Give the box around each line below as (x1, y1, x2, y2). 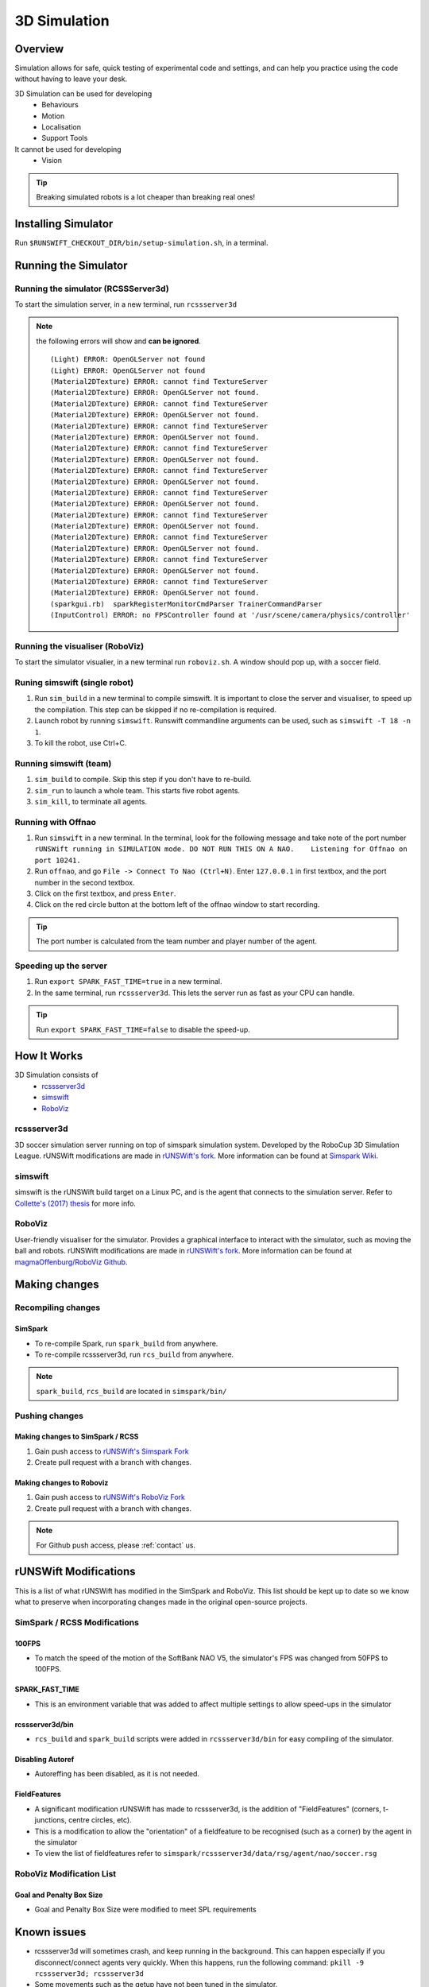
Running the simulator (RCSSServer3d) (14, 283, 170, 294)
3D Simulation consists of (14, 1070, 99, 1080)
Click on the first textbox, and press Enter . (34, 889, 176, 898)
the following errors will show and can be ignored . (36, 336, 202, 346)
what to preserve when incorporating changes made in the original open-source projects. (14, 1597, 307, 1606)
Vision (41, 156, 63, 165)
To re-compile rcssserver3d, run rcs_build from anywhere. (34, 1350, 234, 1359)
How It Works (14, 1049, 83, 1063)
